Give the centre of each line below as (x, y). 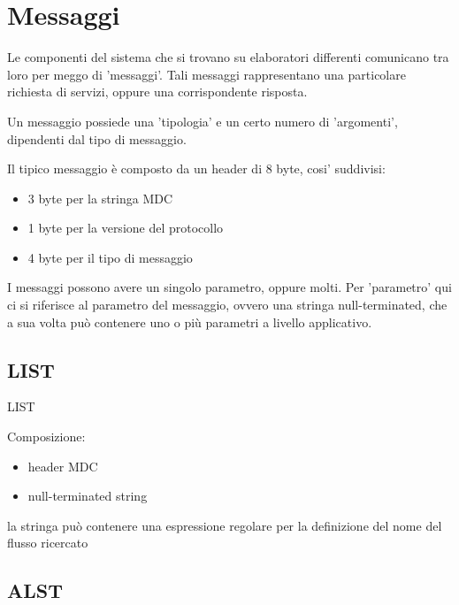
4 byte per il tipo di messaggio (110, 257)
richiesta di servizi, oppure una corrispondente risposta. (157, 92)
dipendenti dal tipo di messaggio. (97, 138)
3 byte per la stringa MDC (100, 198)
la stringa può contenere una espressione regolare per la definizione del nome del (225, 525)
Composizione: (46, 437)
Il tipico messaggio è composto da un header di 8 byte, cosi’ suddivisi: (196, 168)
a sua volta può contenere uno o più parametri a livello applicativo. (190, 322)
